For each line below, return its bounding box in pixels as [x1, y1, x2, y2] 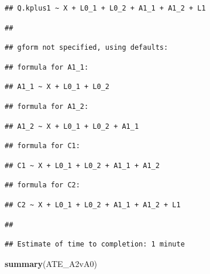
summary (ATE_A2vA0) [5, 257, 97, 269]
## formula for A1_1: [5, 63, 89, 71]
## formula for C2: [5, 181, 80, 190]
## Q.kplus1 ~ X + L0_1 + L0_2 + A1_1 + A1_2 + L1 [5, 4, 206, 12]
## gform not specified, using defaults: [5, 43, 168, 52]
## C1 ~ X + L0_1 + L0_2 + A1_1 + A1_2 [5, 161, 160, 170]
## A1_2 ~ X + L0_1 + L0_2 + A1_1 [5, 122, 139, 131]
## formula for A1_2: [5, 102, 89, 111]
